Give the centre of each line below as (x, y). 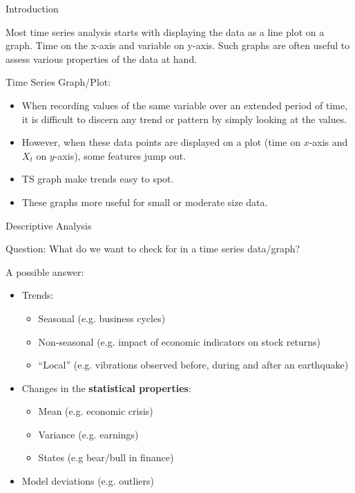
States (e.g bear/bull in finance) (106, 457)
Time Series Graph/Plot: (58, 82)
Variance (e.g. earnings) (88, 434)
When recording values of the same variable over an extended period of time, (185, 105)
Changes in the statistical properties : (106, 388)
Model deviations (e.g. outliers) (88, 481)
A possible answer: (45, 271)
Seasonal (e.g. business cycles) (102, 318)
